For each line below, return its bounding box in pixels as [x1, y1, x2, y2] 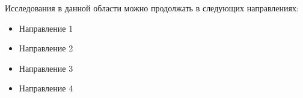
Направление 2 [19, 42, 73, 54]
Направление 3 [19, 62, 73, 74]
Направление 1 [19, 22, 73, 34]
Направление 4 [19, 82, 73, 94]
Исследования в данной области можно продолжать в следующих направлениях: [5, 2, 299, 14]
